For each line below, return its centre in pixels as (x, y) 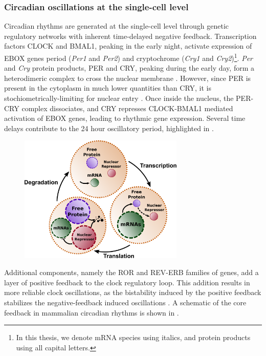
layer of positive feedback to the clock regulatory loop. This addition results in (127, 282)
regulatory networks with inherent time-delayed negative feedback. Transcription (130, 36)
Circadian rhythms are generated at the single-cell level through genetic (116, 26)
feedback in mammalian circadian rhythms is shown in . (92, 312)
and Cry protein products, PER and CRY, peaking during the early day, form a (129, 68)
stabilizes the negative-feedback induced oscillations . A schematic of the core (125, 302)
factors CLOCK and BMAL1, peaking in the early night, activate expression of (128, 46)
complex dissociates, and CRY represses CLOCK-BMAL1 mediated (127, 108)
